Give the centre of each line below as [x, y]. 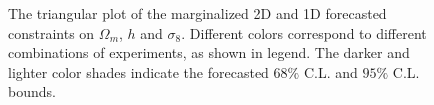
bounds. [32, 91]
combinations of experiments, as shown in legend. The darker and [209, 52]
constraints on [51, 32]
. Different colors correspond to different [304, 32]
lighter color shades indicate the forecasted [138, 71]
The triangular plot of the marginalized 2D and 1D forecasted [197, 13]
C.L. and [330, 71]
